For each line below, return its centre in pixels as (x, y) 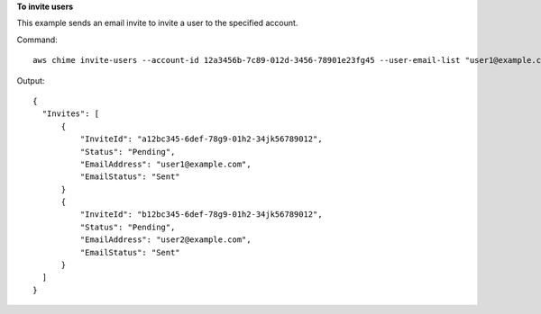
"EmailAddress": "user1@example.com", (165, 164)
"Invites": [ (71, 114)
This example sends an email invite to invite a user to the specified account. (157, 23)
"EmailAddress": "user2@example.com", (165, 240)
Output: (31, 80)
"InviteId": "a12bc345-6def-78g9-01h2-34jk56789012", (202, 139)
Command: (37, 40)
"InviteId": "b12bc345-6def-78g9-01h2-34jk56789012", (202, 215)
